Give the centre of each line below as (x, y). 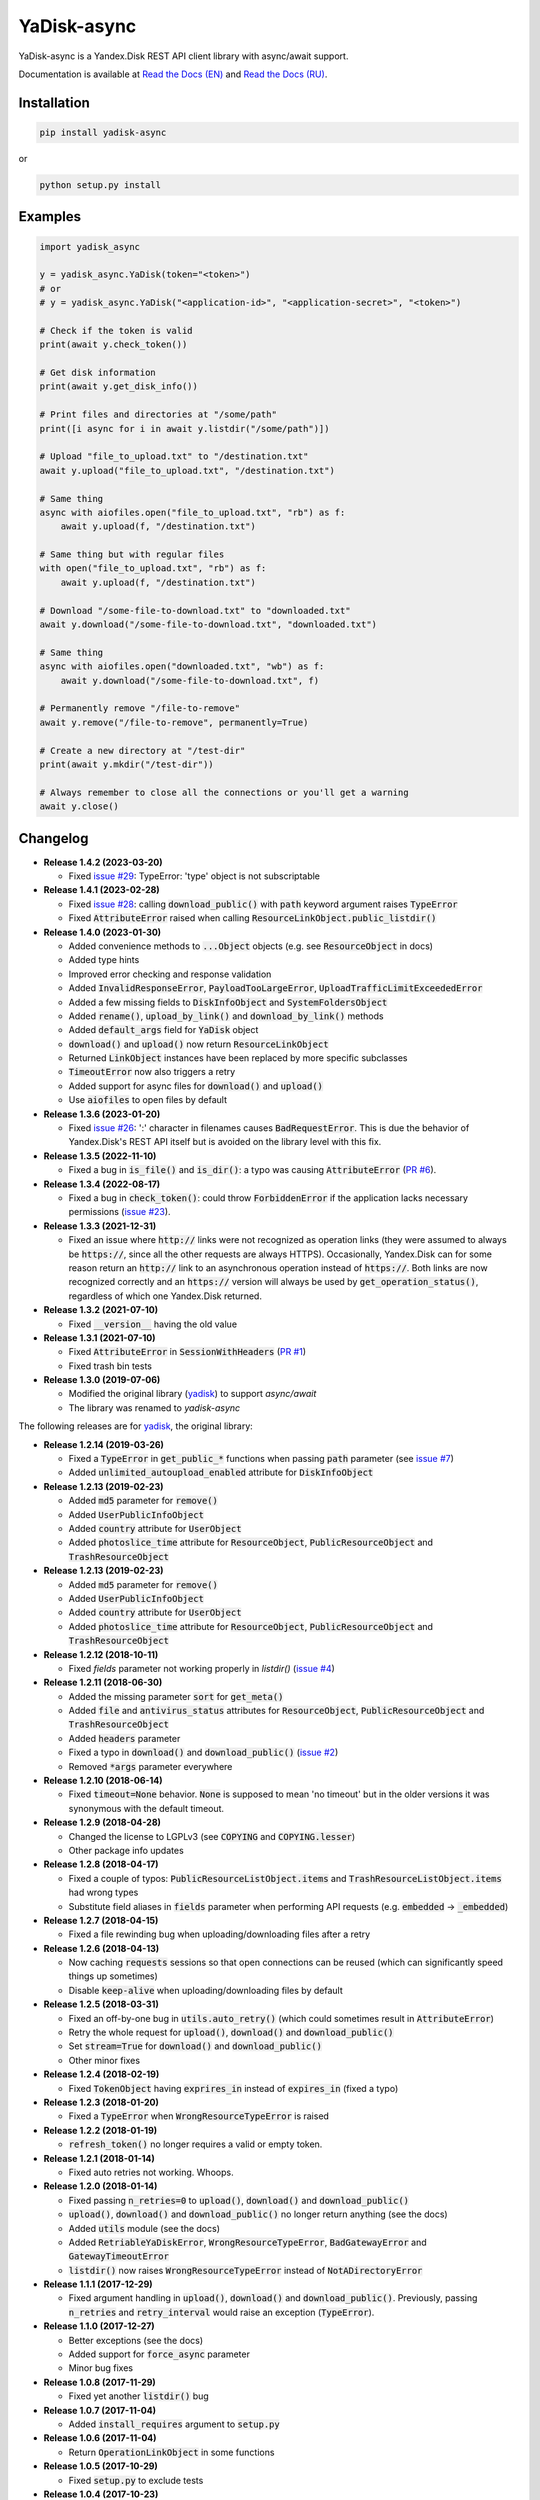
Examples (50, 216)
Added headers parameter (124, 1738)
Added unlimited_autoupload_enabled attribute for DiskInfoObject (221, 1472)
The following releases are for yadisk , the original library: (136, 1426)
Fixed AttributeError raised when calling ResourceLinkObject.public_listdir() (252, 918)
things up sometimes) (113, 1976)
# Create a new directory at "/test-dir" (142, 750)
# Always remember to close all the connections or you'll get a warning (224, 792)
